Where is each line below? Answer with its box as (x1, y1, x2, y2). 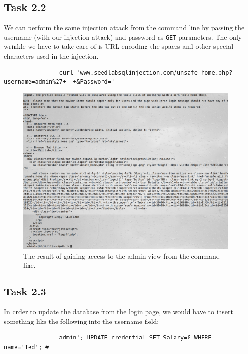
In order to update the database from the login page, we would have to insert (4, 307, 233, 317)
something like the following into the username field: (4, 316, 159, 326)
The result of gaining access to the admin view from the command (23, 250, 220, 261)
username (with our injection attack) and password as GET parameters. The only (4, 31, 242, 42)
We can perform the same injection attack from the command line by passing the (4, 22, 245, 32)
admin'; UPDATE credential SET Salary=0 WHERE (59, 334, 212, 341)
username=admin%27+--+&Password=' (4, 78, 115, 86)
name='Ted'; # (4, 343, 49, 351)
